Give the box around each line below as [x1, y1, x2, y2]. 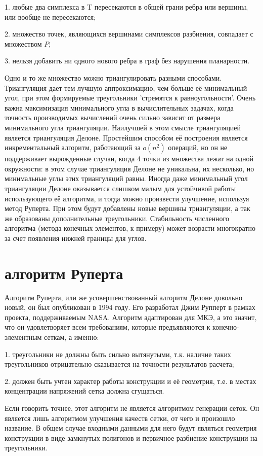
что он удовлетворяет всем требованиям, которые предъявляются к [5, 322, 210, 332]
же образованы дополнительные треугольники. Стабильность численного [5, 213, 229, 223]
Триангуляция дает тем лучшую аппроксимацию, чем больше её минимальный [5, 82, 247, 93]
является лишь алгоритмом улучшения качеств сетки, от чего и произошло [5, 412, 235, 423]
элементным [5, 331, 42, 342]
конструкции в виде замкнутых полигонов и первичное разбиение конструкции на [5, 432, 257, 443]
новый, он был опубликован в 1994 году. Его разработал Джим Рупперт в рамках [5, 302, 255, 312]
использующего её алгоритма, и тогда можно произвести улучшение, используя [5, 193, 249, 203]
